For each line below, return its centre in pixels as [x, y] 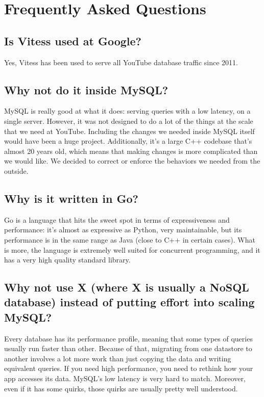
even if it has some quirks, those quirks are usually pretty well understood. [121, 388]
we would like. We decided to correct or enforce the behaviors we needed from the [132, 161]
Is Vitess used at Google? [73, 41]
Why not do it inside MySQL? [86, 89]
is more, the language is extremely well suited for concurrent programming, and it [132, 249]
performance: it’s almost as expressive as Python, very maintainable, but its [123, 230]
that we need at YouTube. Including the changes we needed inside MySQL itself [129, 131]
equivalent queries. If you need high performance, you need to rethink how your [129, 368]
